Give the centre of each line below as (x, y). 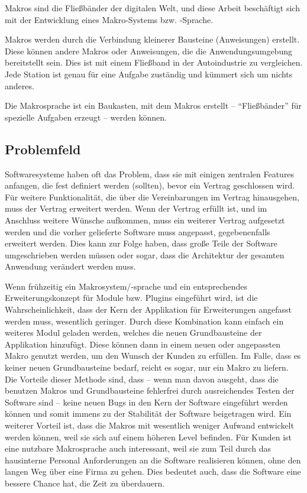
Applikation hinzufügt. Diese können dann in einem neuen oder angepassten (143, 344)
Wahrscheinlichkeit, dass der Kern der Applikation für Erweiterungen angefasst (148, 309)
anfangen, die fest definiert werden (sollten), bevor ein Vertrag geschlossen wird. (150, 185)
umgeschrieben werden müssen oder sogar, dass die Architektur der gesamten (145, 254)
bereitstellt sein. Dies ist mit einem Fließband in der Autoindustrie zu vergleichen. (154, 62)
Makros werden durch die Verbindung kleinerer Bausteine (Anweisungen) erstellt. (152, 39)
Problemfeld (43, 149)
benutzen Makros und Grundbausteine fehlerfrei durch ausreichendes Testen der (150, 390)
